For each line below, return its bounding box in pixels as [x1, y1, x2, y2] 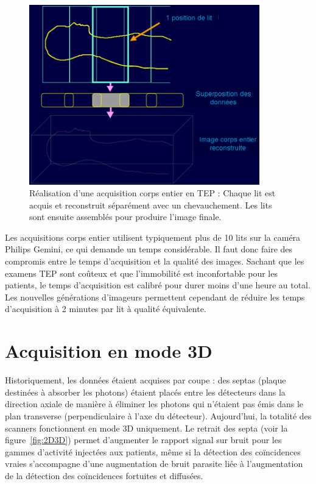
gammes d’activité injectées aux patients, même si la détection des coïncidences [5, 445, 301, 458]
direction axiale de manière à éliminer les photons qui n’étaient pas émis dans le [5, 397, 304, 410]
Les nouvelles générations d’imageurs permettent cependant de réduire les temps [5, 290, 305, 303]
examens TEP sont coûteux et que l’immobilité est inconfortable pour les [5, 266, 278, 279]
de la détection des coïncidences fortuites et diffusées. [5, 469, 203, 482]
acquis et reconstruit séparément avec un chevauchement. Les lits [29, 198, 272, 211]
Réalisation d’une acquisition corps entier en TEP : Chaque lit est [29, 187, 276, 199]
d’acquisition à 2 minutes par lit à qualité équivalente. [5, 302, 206, 315]
